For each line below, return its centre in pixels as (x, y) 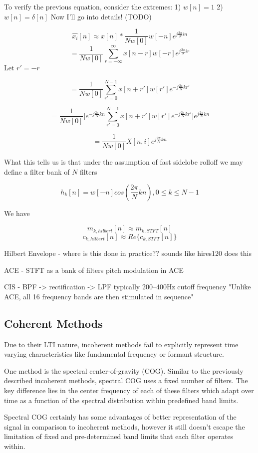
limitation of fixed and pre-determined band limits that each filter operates (119, 436)
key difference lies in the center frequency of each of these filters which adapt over (129, 390)
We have (17, 213)
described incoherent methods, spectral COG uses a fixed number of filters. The (126, 380)
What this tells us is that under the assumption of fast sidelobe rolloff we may (124, 162)
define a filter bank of (37, 171)
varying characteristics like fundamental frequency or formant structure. (114, 354)
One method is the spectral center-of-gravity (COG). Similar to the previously (124, 370)
